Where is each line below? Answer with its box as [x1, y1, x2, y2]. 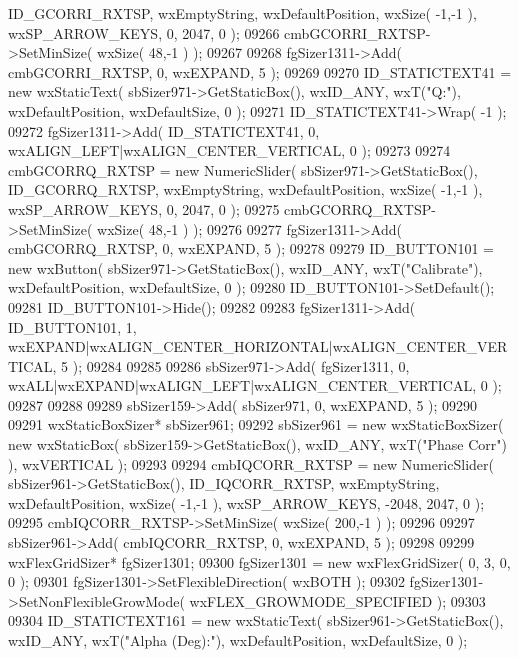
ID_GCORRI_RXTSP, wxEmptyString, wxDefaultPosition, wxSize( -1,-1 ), [8, 3, 477, 23]
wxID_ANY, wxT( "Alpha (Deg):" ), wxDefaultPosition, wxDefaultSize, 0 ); [8, 630, 468, 650]
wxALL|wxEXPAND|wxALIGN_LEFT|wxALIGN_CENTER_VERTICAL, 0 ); [8, 375, 502, 396]
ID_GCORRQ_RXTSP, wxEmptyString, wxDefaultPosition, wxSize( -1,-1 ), [8, 179, 483, 200]
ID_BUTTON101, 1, [8, 316, 137, 337]
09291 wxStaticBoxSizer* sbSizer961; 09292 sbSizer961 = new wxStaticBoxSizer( [8, 414, 504, 435]
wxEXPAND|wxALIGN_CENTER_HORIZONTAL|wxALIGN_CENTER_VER [8, 336, 508, 357]
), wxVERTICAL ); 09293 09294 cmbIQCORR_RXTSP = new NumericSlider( [8, 453, 494, 474]
